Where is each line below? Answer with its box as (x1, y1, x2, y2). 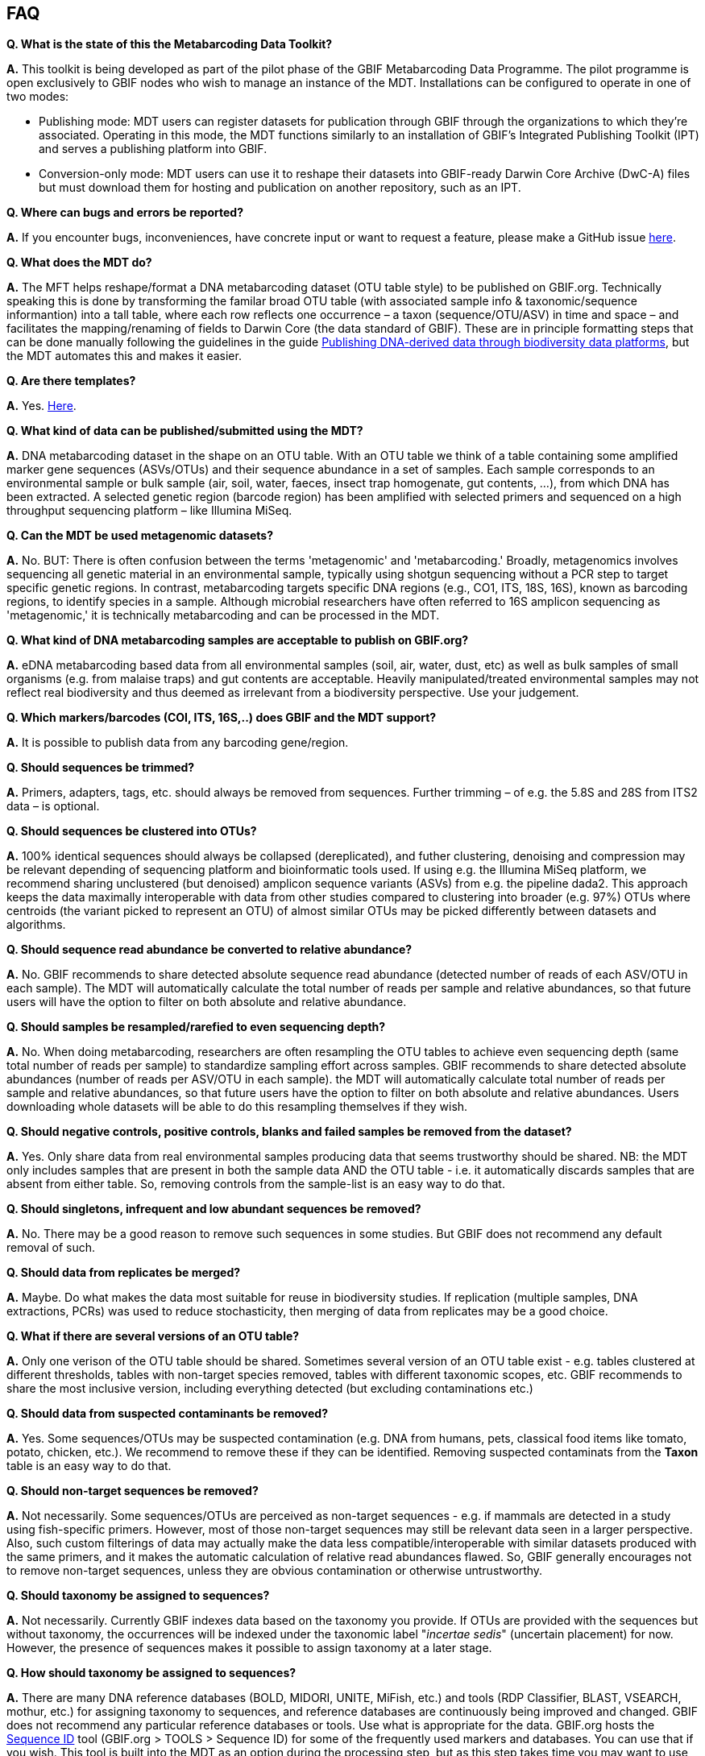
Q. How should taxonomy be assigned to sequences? (6, 1666, 297, 1680)
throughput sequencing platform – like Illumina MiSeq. (6, 503, 292, 518)
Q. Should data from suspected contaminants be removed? (6, 1406, 329, 1421)
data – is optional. (6, 799, 100, 814)
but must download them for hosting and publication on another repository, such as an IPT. (39, 180, 521, 195)
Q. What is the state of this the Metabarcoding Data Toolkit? (6, 37, 333, 52)
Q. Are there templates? (6, 374, 136, 388)
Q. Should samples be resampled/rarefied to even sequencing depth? (6, 1020, 386, 1034)
